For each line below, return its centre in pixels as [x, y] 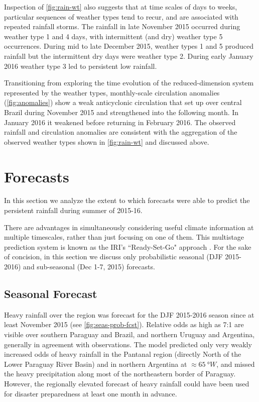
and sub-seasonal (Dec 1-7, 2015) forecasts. [89, 266]
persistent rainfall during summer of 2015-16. [73, 210]
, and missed [236, 364]
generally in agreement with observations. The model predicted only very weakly [128, 344]
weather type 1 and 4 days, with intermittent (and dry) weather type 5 [113, 36]
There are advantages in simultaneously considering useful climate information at [129, 227]
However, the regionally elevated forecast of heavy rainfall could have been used [127, 383]
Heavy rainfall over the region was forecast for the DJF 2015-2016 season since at [129, 314]
